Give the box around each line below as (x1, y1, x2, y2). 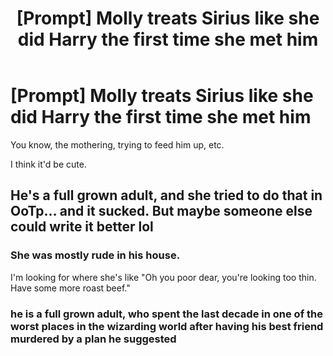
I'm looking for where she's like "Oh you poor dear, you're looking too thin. (10, 271, 317, 283)
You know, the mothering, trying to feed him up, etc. (10, 138, 225, 151)
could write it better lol (10, 218, 154, 236)
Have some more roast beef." (10, 282, 131, 294)
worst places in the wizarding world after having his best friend (10, 319, 324, 333)
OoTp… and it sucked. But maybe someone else (10, 203, 313, 220)
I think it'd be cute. (10, 158, 87, 170)
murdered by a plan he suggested (10, 332, 177, 346)
